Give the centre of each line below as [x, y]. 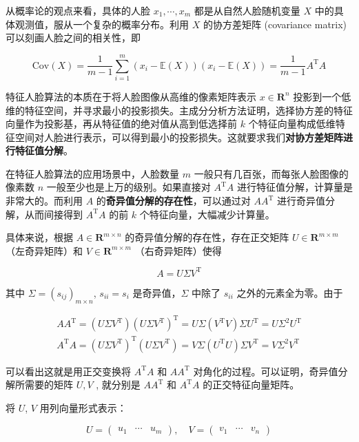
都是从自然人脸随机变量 [247, 10]
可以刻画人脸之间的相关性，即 [73, 38]
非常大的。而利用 [44, 201]
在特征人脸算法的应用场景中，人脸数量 [92, 173]
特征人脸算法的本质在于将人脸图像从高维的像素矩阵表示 [131, 96]
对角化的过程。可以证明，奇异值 [266, 371]
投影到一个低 [322, 96]
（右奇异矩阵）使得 [178, 250]
